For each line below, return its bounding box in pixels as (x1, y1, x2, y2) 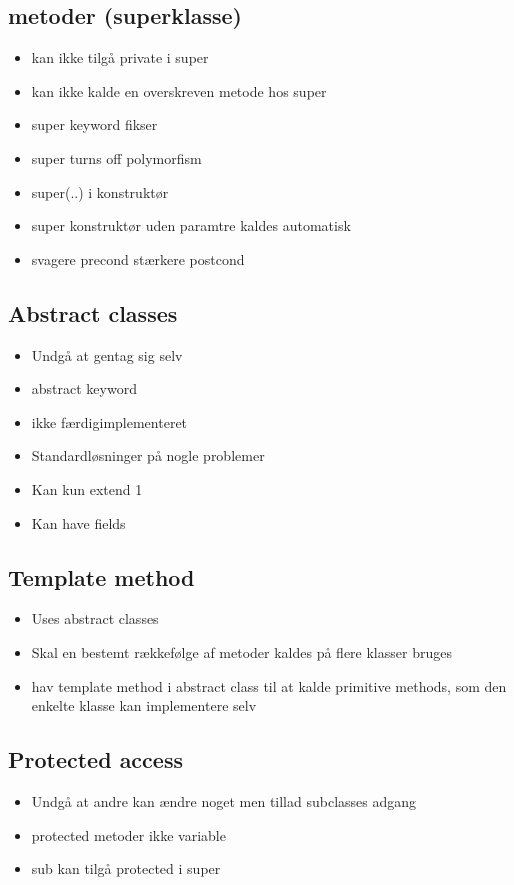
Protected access (8, 744, 183, 775)
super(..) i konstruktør (31, 181, 169, 202)
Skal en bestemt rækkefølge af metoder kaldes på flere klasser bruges (31, 641, 452, 662)
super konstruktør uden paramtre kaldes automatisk (31, 215, 351, 236)
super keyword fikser (31, 114, 158, 135)
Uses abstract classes (31, 608, 159, 629)
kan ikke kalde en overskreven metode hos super (31, 80, 327, 101)
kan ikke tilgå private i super (31, 47, 209, 68)
